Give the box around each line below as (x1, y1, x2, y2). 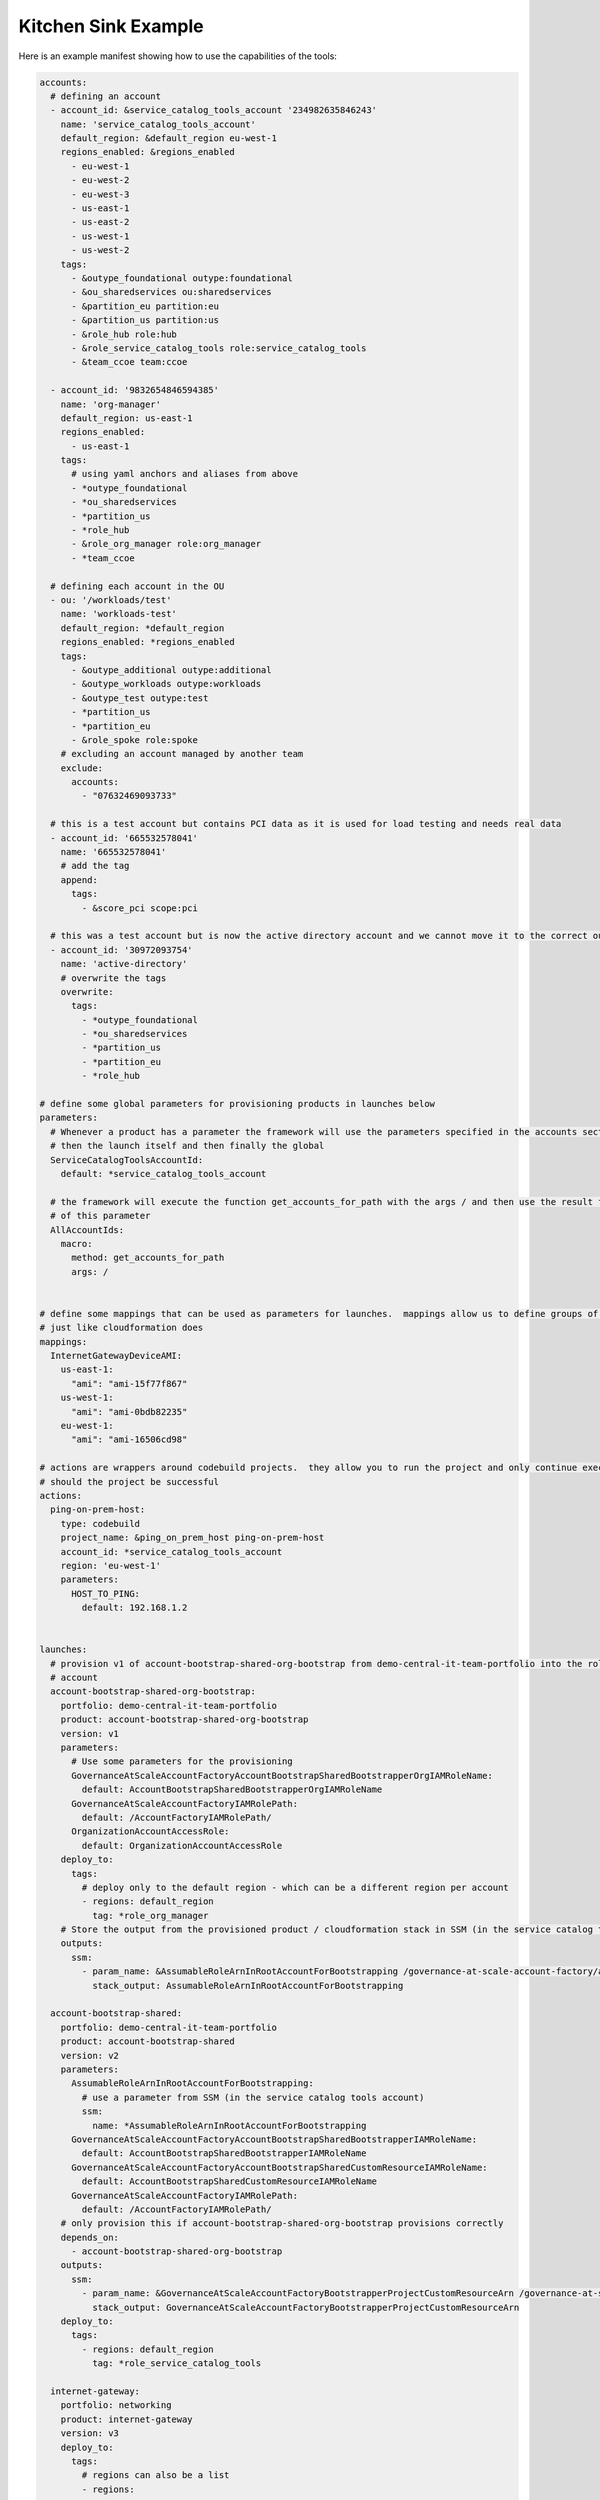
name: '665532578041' (60, 846, 167, 858)
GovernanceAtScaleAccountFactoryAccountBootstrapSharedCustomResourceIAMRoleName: (71, 2161, 489, 2173)
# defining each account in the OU (50, 580, 225, 592)
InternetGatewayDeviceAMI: (50, 1350, 183, 1362)
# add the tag (60, 860, 130, 872)
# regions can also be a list (81, 2470, 230, 2481)
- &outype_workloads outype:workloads (71, 678, 262, 690)
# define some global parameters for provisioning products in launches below (39, 1098, 435, 1110)
